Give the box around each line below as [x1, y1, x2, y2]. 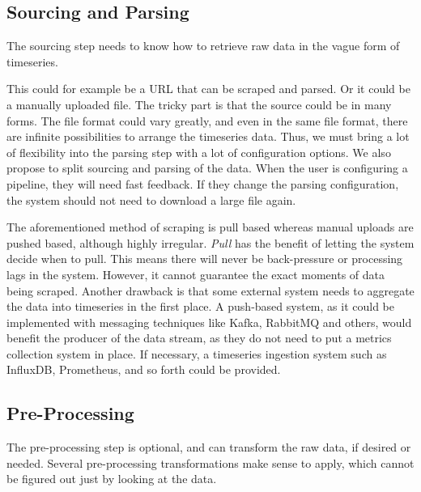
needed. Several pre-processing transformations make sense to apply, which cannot [6, 454, 415, 471]
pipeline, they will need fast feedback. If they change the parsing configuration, [6, 175, 399, 192]
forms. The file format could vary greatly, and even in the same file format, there [6, 112, 408, 129]
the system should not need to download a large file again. [6, 191, 296, 208]
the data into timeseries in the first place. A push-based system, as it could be [6, 298, 394, 315]
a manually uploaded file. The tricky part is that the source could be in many [6, 95, 392, 112]
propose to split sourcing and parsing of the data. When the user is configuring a [6, 159, 408, 176]
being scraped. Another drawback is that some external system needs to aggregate [6, 282, 415, 299]
